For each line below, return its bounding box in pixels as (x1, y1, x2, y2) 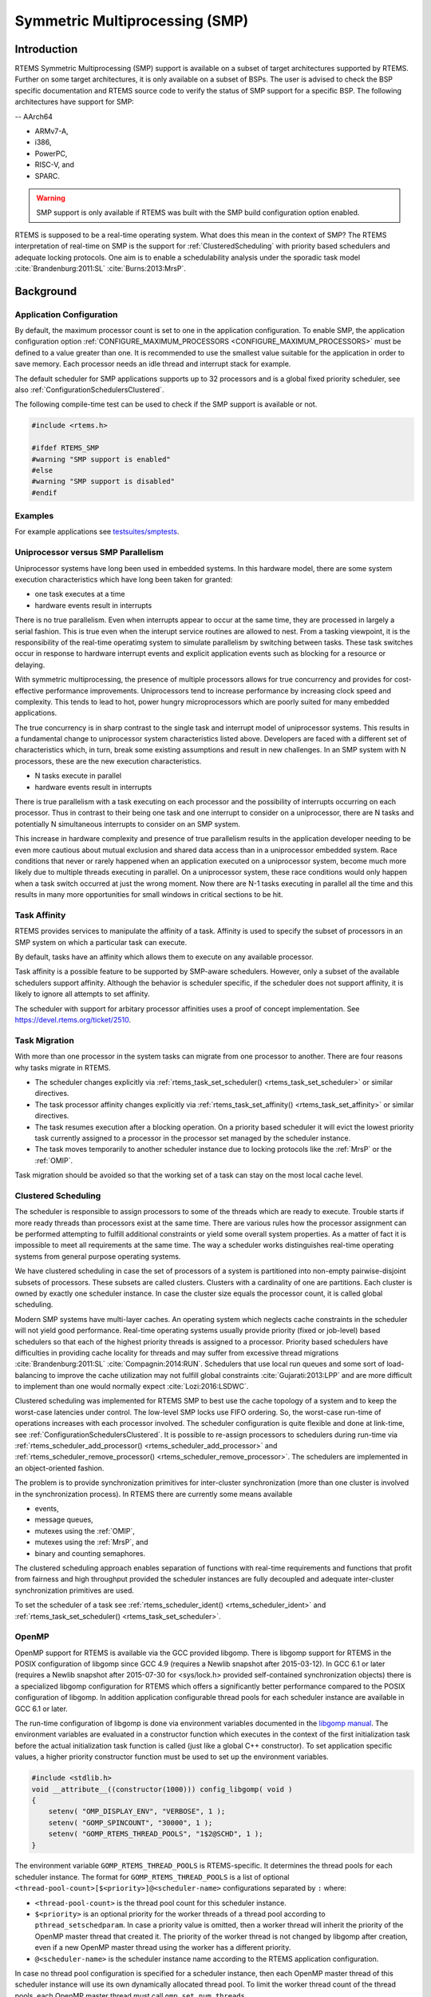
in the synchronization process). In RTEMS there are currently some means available (14, 1489, 293, 1499)
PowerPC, (34, 149, 68, 158)
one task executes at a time (34, 590, 125, 599)
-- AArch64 (14, 112, 53, 121)
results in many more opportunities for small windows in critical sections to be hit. (14, 890, 283, 899)
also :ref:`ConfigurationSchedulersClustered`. (14, 385, 164, 395)
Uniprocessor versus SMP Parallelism (14, 547, 164, 558)
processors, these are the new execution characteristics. (14, 756, 202, 766)
